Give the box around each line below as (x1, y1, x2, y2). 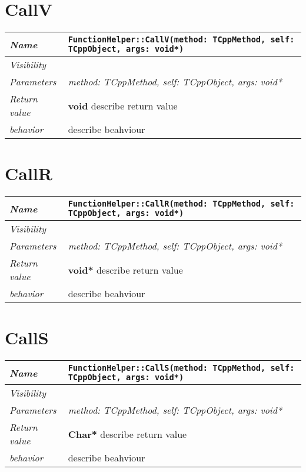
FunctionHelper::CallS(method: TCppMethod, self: (68, 363, 295, 373)
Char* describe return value (68, 427, 187, 441)
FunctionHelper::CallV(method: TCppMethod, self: (68, 35, 295, 45)
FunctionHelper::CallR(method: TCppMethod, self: (68, 199, 295, 209)
